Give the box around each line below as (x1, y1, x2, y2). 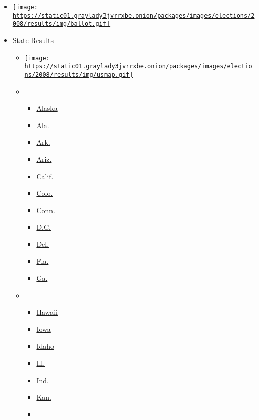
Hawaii (36, 307, 58, 317)
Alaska (36, 103, 58, 113)
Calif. (36, 171, 54, 181)
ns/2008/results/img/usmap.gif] (24, 71, 133, 78)
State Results (12, 34, 54, 45)
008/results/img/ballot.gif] (12, 20, 111, 28)
